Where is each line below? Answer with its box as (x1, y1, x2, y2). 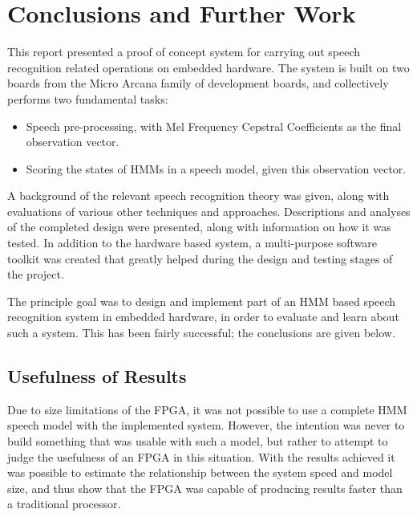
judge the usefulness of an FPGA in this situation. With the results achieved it (7, 448, 395, 465)
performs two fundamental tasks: (7, 90, 168, 107)
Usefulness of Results (7, 364, 187, 389)
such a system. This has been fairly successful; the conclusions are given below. (7, 324, 395, 341)
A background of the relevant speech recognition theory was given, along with (7, 187, 390, 204)
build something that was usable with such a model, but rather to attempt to (7, 433, 388, 450)
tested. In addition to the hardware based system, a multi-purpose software (7, 234, 378, 251)
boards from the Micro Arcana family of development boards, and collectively (7, 75, 389, 92)
